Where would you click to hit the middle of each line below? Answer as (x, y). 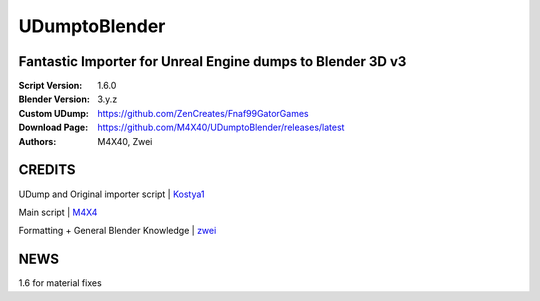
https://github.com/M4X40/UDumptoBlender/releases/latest (221, 127)
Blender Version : (54, 99)
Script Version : (50, 86)
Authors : (37, 141)
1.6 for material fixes (60, 283)
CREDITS (47, 170)
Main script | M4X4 (58, 212)
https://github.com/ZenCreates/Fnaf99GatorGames (203, 113)
